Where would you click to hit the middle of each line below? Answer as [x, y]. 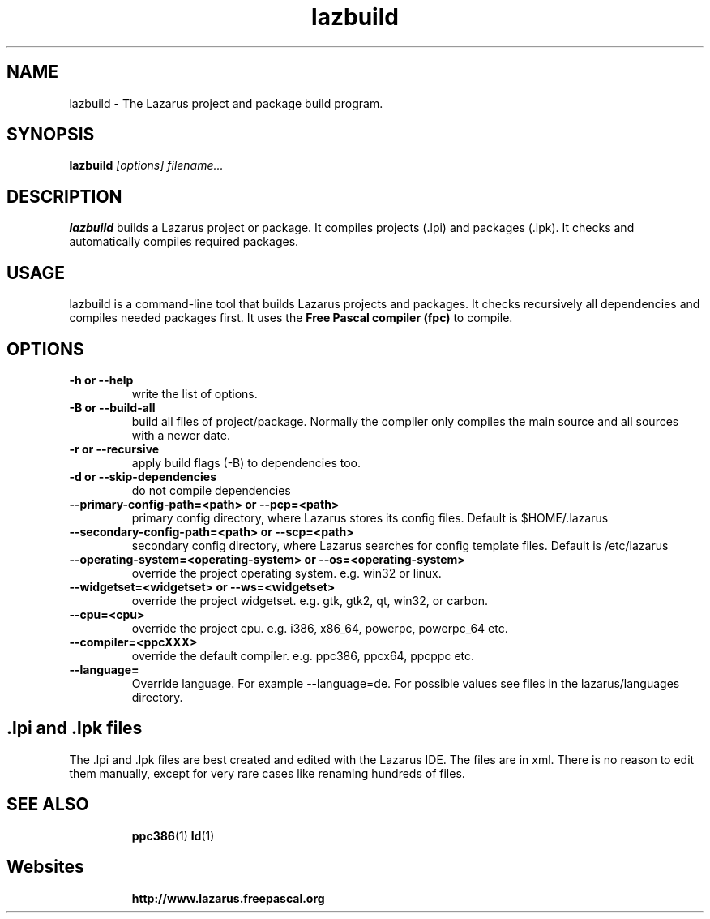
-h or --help [101, 380]
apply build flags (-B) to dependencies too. [246, 462]
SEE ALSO [48, 805]
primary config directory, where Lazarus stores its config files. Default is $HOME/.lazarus [370, 517]
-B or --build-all [112, 407]
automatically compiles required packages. [184, 242]
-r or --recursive [114, 449]
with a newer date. [181, 435]
